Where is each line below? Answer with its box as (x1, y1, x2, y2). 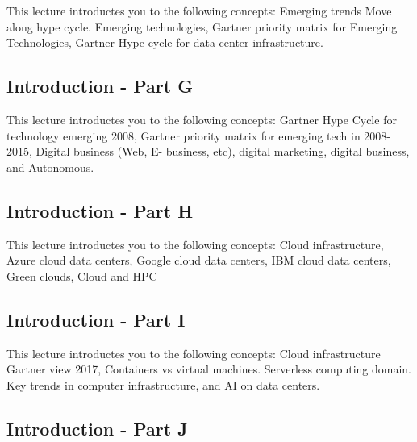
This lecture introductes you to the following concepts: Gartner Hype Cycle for (6, 110, 397, 127)
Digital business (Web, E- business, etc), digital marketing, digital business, (35, 143, 410, 160)
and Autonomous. (6, 158, 94, 175)
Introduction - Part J (6, 415, 188, 440)
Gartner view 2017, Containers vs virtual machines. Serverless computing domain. (6, 361, 411, 377)
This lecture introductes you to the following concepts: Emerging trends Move (6, 2, 392, 19)
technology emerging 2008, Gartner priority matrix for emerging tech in (6, 127, 361, 144)
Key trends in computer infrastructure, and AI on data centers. (6, 376, 320, 393)
